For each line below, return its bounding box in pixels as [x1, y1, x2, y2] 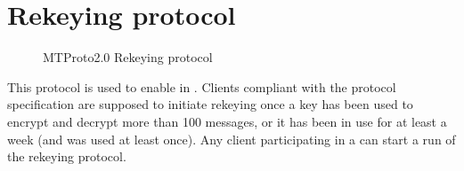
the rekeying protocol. [7, 147, 126, 166]
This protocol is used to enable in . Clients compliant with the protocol [7, 77, 396, 96]
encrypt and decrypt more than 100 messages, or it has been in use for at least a [7, 112, 447, 130]
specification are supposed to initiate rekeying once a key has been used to [7, 95, 413, 113]
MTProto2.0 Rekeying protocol [43, 48, 213, 66]
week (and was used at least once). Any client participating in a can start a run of [7, 129, 456, 148]
